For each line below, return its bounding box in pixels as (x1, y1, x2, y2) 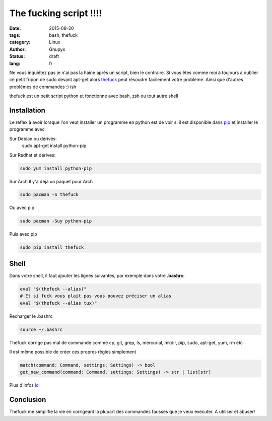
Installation (9, 106, 45, 114)
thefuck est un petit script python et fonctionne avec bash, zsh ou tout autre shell (9, 93, 178, 99)
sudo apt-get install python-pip (22, 143, 87, 149)
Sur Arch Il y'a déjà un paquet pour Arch (9, 178, 93, 184)
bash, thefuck (49, 32, 78, 38)
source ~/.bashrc (20, 326, 63, 332)
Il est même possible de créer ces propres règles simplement (9, 349, 137, 355)
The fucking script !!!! (9, 8, 102, 19)
